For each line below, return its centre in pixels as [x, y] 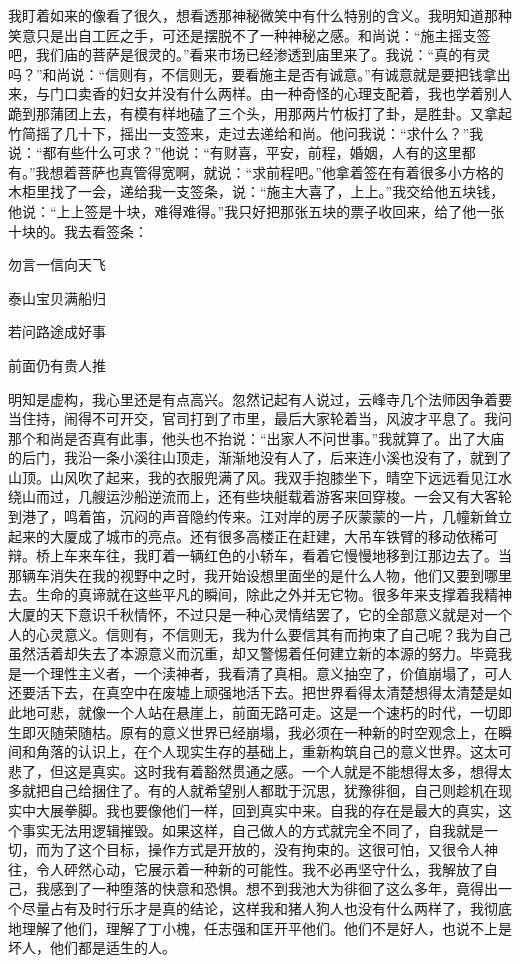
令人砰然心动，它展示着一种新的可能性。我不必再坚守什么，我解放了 [259, 868]
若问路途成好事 [57, 331]
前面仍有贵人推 [57, 364]
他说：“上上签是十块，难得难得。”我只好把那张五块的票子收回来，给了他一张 [256, 210]
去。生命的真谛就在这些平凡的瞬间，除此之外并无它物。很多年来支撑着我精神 [260, 594]
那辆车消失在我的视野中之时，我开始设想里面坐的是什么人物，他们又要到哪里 [260, 574]
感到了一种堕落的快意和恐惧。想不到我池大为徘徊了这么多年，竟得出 [273, 888]
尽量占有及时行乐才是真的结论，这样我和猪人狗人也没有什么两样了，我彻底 [266, 907]
